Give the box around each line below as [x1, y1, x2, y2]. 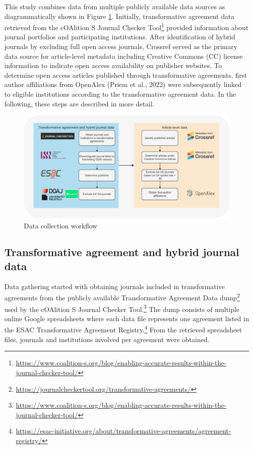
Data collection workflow [24, 220, 98, 230]
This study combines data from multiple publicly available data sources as [4, 1, 225, 11]
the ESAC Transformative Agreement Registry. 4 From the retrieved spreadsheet [4, 323, 242, 335]
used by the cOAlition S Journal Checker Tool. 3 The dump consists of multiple [4, 302, 239, 314]
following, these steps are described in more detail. [4, 98, 154, 108]
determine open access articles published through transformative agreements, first [4, 69, 247, 80]
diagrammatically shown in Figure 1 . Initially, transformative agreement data [4, 11, 235, 21]
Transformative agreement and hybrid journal [4, 244, 239, 259]
